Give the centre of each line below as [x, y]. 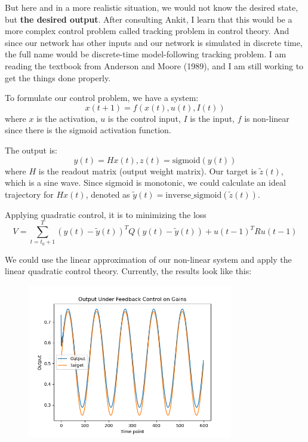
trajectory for [29, 194]
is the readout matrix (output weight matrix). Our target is [147, 171]
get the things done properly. [58, 77]
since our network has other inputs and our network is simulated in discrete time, [154, 42]
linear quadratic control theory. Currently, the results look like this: [128, 271]
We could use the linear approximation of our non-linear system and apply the [148, 259]
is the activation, [67, 118]
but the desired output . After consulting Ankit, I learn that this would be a [149, 19]
